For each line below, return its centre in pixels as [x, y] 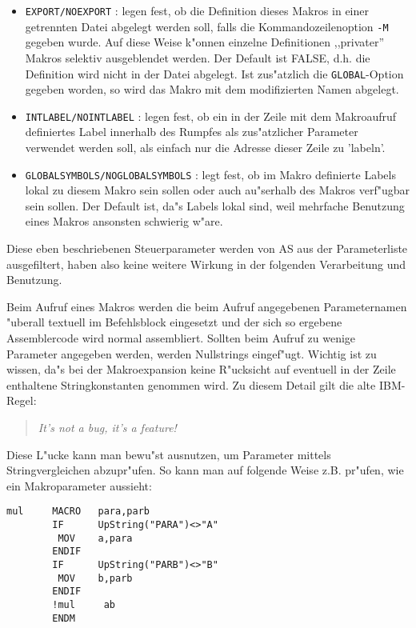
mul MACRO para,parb [78, 512]
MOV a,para [95, 538]
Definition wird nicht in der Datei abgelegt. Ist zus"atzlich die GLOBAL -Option [214, 73]
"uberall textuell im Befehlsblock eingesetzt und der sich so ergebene [174, 322]
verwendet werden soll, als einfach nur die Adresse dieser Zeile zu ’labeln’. [205, 147]
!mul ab [84, 604]
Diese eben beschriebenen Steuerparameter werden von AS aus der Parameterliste [207, 248]
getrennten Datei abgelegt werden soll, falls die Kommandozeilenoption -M [207, 26]
